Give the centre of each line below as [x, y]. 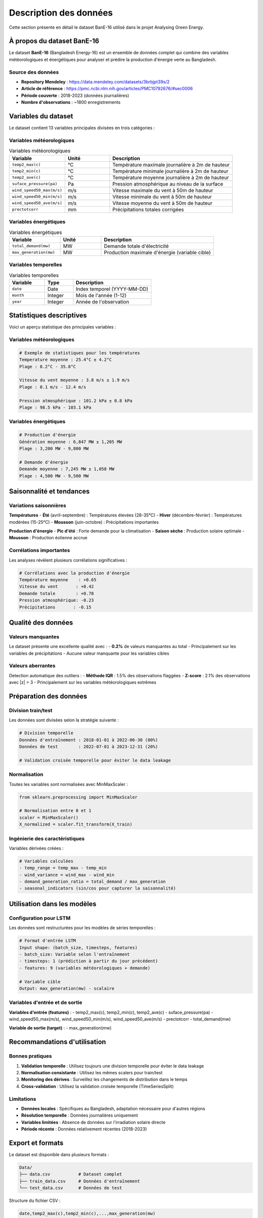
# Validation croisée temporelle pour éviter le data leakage [95, 760]
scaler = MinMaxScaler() [49, 818]
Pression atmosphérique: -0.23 [57, 600]
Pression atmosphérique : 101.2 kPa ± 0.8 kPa [76, 400]
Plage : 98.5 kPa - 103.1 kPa [55, 408]
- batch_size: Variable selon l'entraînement [75, 954]
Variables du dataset [41, 116]
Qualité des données [41, 622]
